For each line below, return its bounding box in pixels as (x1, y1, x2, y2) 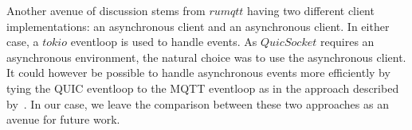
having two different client (247, 2, 375, 18)
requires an (320, 33, 375, 50)
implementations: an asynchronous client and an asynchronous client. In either (6, 17, 390, 34)
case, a (6, 33, 39, 50)
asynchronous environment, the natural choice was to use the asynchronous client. (6, 48, 406, 65)
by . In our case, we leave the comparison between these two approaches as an (6, 95, 389, 112)
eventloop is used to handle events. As (70, 33, 257, 50)
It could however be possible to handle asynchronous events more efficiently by (6, 64, 390, 81)
